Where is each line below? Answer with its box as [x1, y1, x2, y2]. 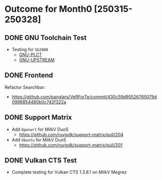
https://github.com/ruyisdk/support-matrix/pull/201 [19, 142, 123, 148]
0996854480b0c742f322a [11, 99, 67, 105]
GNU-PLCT [19, 52, 42, 58]
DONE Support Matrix [4, 113, 72, 121]
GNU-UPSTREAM [19, 57, 55, 62]
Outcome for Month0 [4, 3, 92, 15]
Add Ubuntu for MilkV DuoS [11, 137, 67, 143]
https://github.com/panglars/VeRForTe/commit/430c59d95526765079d [11, 93, 157, 99]
